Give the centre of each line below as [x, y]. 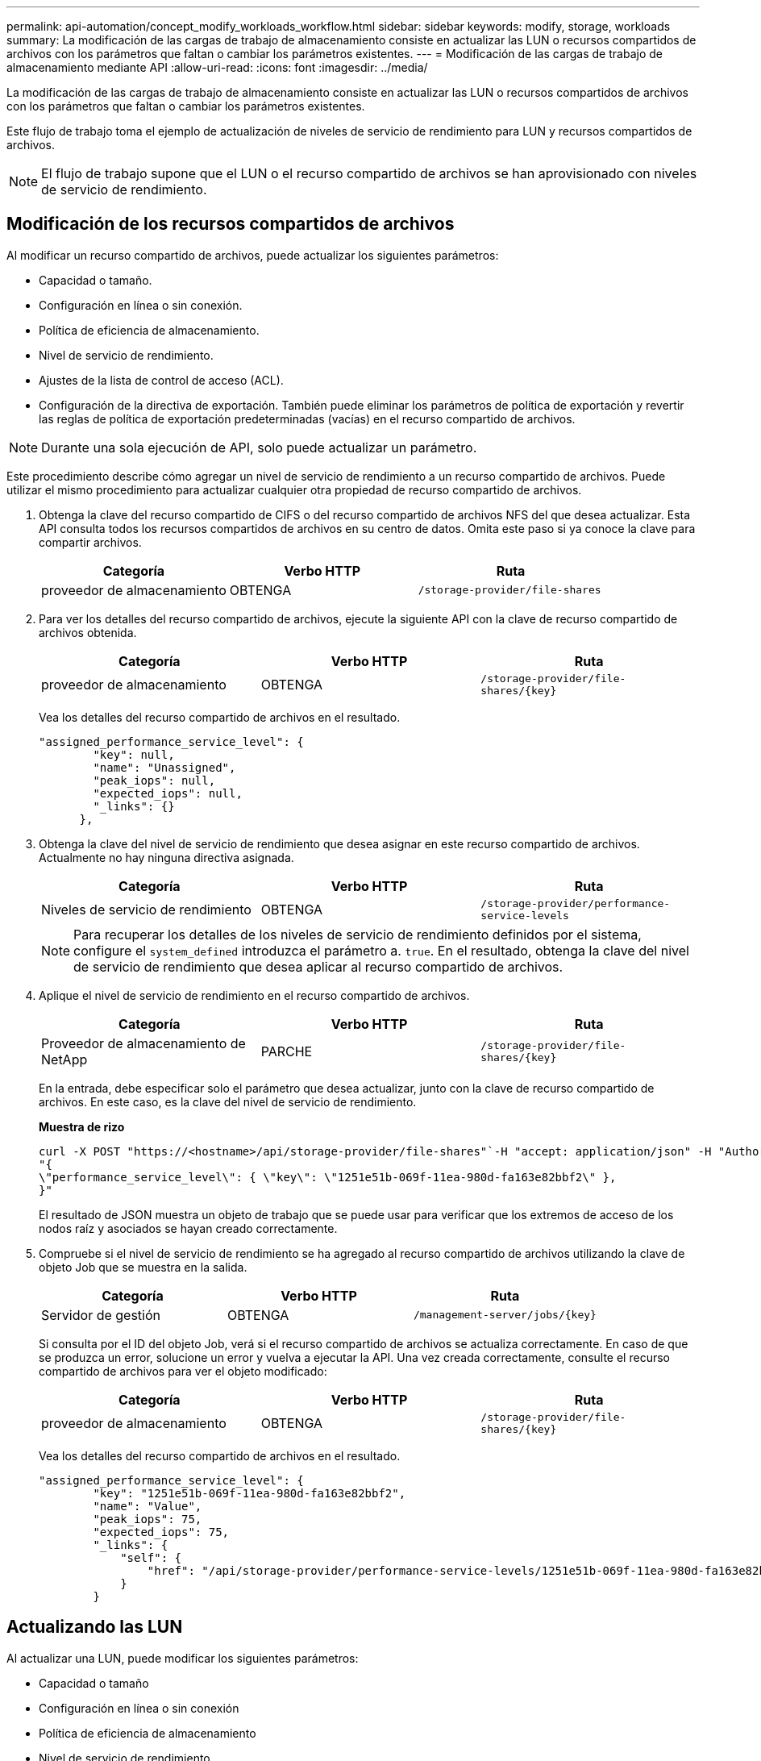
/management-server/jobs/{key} [505, 1315]
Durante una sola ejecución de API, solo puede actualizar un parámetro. [259, 447]
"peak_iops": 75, [148, 1519]
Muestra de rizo [82, 1126]
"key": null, [134, 754]
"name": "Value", [148, 1506]
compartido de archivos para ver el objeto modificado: [183, 1371]
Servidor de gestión [101, 1315]
